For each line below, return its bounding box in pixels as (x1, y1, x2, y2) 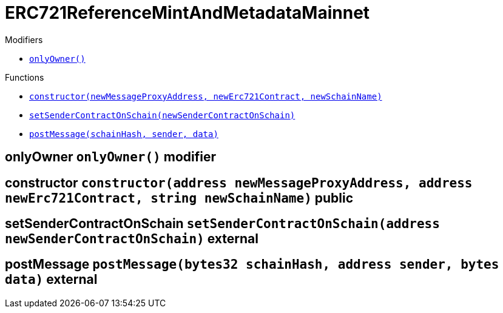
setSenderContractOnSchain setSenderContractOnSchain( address (5, 216, 440, 232)
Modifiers (5, 34, 43, 45)
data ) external (5, 272, 98, 288)
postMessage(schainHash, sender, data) (29, 129, 218, 139)
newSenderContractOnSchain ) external (5, 231, 258, 247)
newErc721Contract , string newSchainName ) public (5, 190, 354, 206)
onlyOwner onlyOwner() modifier (5, 149, 216, 165)
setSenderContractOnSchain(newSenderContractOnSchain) (29, 110, 295, 120)
